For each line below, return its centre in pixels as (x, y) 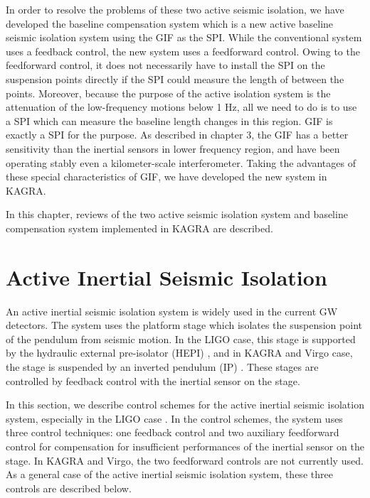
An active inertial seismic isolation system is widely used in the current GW (172, 311)
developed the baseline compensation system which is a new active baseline (170, 23)
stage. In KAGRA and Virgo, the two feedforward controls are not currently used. (185, 460)
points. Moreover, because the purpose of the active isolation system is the (168, 93)
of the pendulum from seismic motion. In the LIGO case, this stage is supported (181, 339)
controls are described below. (69, 488)
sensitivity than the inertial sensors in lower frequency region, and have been (173, 148)
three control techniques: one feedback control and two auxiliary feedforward (173, 432)
